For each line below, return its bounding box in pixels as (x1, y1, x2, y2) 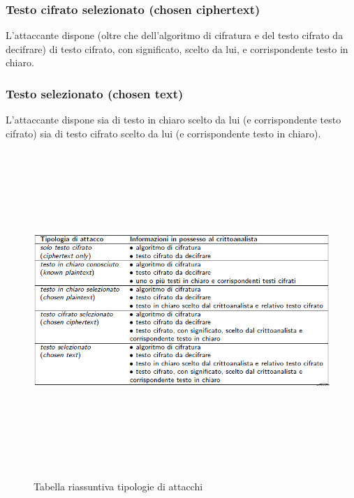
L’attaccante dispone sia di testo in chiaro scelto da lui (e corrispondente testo (6, 112, 341, 127)
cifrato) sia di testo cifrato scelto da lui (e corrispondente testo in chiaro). (6, 126, 321, 140)
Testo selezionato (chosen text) (6, 84, 184, 102)
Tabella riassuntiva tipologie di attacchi (34, 478, 203, 493)
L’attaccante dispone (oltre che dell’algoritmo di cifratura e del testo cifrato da (6, 28, 344, 43)
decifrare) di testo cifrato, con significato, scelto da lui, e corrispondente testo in (6, 41, 348, 56)
